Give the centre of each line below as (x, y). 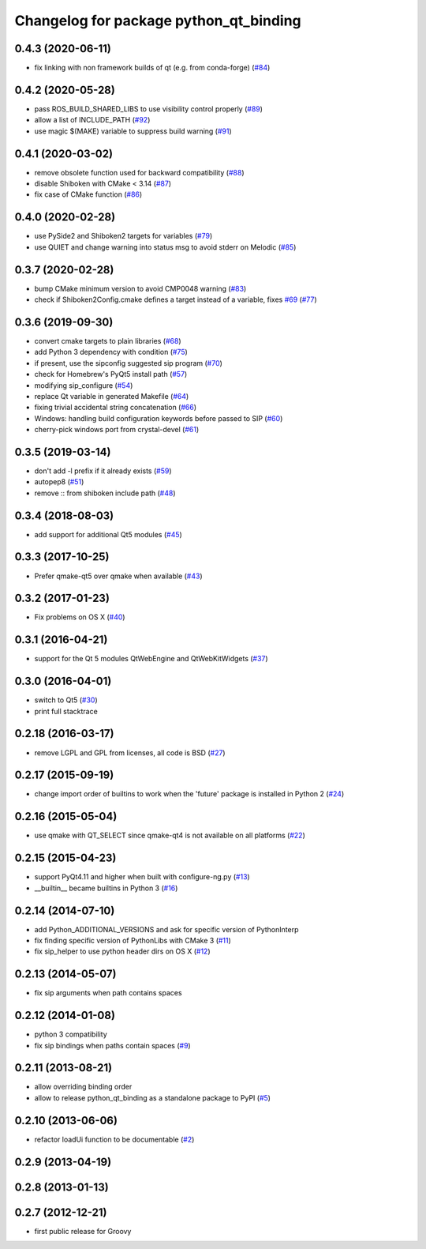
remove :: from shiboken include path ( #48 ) (105, 493)
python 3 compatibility (71, 1034)
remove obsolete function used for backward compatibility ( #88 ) (139, 172)
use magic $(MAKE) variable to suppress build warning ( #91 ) (133, 131)
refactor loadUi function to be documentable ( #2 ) (114, 1139)
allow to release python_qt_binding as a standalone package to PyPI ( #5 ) (153, 1097)
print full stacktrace (66, 711)
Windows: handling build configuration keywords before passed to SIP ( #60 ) (159, 418)
